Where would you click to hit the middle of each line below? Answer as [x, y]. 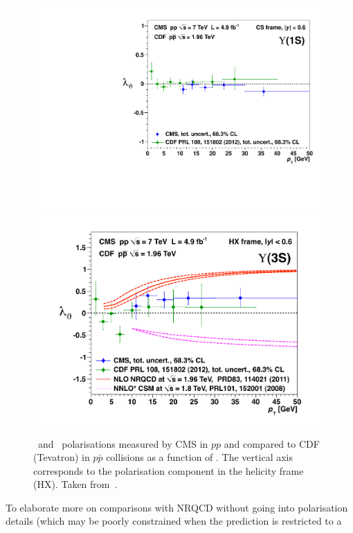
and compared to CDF [272, 443]
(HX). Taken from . [75, 484]
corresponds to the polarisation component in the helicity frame [169, 470]
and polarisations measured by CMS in [123, 443]
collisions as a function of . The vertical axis [199, 457]
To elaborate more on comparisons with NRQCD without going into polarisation [177, 507]
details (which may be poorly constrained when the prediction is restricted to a [174, 521]
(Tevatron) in [62, 457]
